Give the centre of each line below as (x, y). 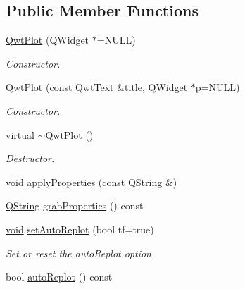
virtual (20, 134)
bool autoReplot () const (59, 277)
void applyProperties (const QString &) (92, 182)
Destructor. (30, 158)
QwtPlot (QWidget (48, 40)
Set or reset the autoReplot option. (80, 253)
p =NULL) (218, 87)
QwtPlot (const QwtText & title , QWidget (97, 87)
